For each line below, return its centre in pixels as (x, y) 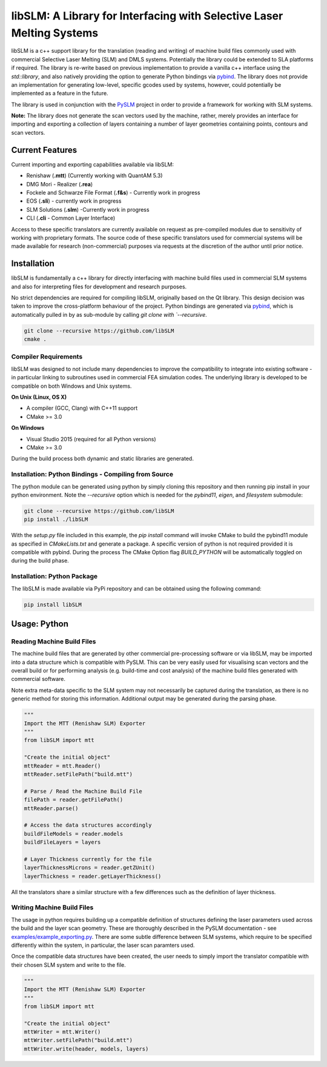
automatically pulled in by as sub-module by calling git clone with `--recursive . (109, 314)
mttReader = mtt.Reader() (62, 766)
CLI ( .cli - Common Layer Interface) (71, 218)
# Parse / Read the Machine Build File (83, 791)
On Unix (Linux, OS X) (39, 397)
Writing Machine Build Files (52, 907)
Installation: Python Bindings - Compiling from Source (92, 475)
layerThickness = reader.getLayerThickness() (93, 876)
